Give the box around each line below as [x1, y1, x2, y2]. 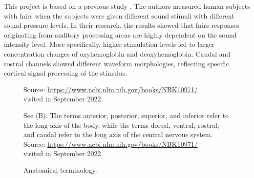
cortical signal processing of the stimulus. [4, 68, 127, 78]
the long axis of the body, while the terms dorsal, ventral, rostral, [23, 119, 219, 130]
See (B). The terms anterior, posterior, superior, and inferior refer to [23, 110, 229, 120]
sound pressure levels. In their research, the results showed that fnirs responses [4, 20, 239, 30]
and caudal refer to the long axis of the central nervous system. [23, 129, 213, 139]
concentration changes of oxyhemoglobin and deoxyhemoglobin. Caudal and [4, 48, 231, 59]
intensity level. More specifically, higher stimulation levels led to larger [4, 39, 215, 49]
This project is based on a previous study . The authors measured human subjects [4, 1, 250, 11]
